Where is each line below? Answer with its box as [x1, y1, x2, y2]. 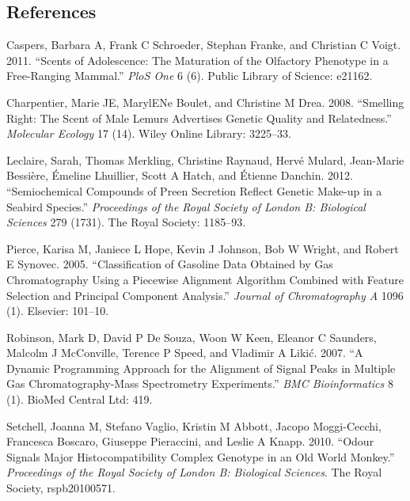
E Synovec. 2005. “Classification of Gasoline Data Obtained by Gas [6, 256, 333, 272]
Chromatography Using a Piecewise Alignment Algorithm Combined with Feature [6, 271, 404, 287]
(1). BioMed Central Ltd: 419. [6, 391, 153, 408]
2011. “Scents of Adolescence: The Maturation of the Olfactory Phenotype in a [6, 51, 389, 68]
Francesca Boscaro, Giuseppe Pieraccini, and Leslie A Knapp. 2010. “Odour [6, 433, 374, 450]
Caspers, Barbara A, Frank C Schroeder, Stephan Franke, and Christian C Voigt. [6, 36, 401, 53]
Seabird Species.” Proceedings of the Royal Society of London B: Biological [6, 198, 366, 214]
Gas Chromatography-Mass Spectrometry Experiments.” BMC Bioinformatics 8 [6, 375, 393, 392]
